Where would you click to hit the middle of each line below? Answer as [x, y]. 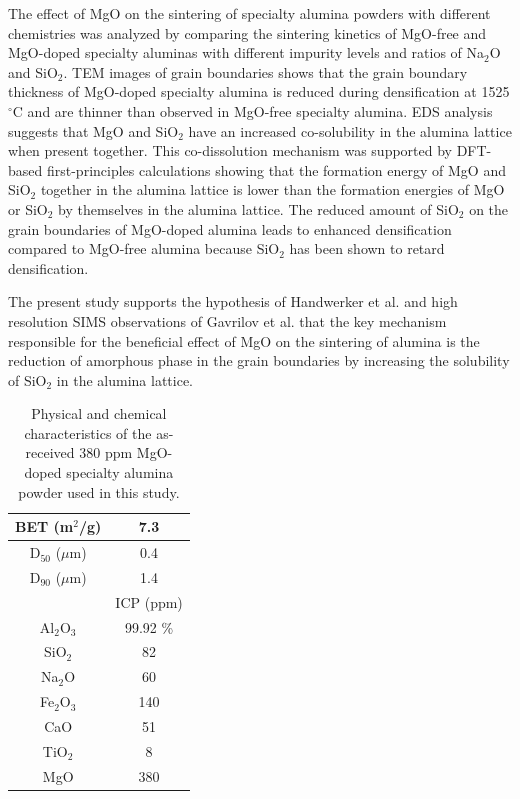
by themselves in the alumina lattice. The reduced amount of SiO [258, 208]
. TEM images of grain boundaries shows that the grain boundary [265, 71]
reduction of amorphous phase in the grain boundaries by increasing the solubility [259, 360]
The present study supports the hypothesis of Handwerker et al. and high [233, 301]
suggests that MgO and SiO [93, 130]
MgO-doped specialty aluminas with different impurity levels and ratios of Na [246, 52]
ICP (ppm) [149, 601]
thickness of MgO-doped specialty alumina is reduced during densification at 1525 [259, 91]
